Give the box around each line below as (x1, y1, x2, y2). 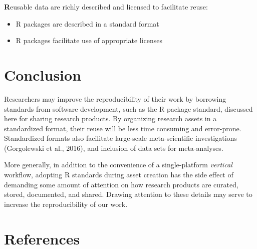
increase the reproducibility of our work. (4, 198, 128, 209)
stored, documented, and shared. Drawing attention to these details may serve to (4, 189, 252, 199)
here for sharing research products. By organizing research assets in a (4, 113, 217, 124)
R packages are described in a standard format (16, 18, 159, 29)
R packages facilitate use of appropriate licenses (16, 35, 163, 46)
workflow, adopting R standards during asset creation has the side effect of (4, 169, 233, 180)
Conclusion (4, 64, 82, 85)
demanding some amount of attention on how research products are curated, (4, 179, 238, 189)
